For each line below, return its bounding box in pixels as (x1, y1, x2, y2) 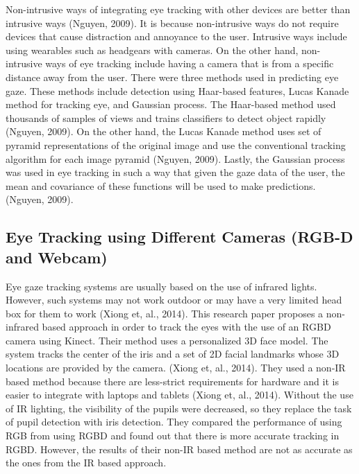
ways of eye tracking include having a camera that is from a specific (45, 56, 334, 71)
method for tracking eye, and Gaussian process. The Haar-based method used (6, 97, 336, 112)
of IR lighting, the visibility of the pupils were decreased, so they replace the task (6, 401, 352, 415)
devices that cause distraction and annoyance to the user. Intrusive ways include (6, 29, 347, 44)
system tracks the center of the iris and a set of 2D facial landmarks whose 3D (6, 346, 340, 361)
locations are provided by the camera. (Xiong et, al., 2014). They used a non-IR (6, 360, 346, 375)
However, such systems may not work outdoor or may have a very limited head (6, 292, 342, 307)
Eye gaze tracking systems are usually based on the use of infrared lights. (6, 279, 317, 293)
